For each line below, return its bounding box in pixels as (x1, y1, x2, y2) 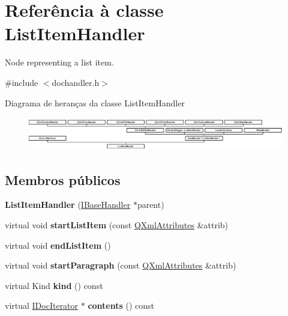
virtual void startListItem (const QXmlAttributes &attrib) (5, 218, 229, 231)
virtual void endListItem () (5, 239, 111, 251)
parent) (137, 198, 164, 211)
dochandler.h (52, 76, 100, 88)
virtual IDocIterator (5, 299, 79, 312)
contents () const (88, 299, 155, 312)
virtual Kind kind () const (5, 279, 103, 291)
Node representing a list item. (5, 56, 114, 68)
